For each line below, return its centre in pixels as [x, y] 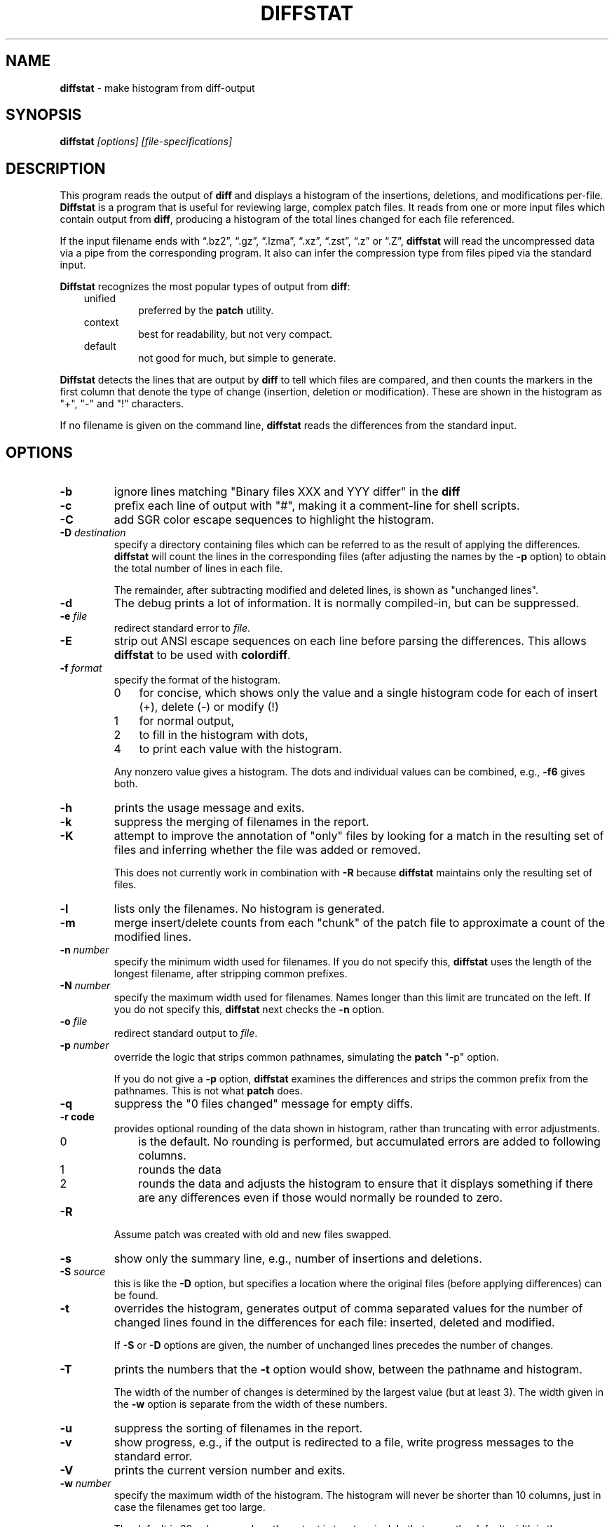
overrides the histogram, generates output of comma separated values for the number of [348, 1309]
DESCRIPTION [56, 168]
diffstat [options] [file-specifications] [146, 142]
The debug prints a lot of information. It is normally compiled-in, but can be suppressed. [347, 603]
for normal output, [187, 721]
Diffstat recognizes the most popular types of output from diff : [205, 287]
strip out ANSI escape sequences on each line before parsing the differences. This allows [350, 641]
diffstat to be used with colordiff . [202, 655]
